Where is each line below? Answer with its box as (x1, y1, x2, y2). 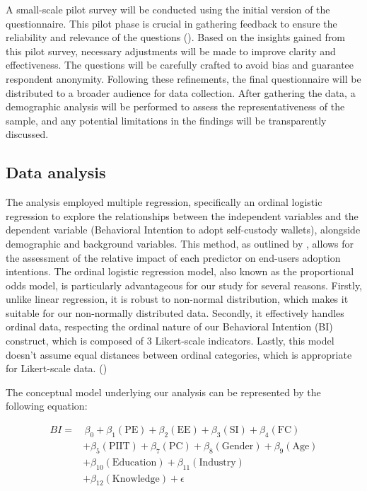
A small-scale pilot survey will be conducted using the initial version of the (6, 2, 330, 16)
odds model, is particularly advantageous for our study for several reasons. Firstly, (6, 277, 362, 292)
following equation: (6, 398, 88, 413)
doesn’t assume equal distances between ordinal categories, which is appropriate (6, 347, 352, 362)
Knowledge (112, 473, 160, 484)
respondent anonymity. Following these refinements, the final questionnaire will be (6, 71, 361, 86)
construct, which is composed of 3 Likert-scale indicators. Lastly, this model (6, 333, 334, 348)
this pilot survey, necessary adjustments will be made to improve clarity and (6, 43, 336, 58)
